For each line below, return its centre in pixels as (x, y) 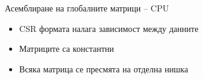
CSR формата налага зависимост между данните (109, 28)
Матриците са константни (67, 49)
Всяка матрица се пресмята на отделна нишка (104, 68)
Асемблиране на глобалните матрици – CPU (87, 8)
